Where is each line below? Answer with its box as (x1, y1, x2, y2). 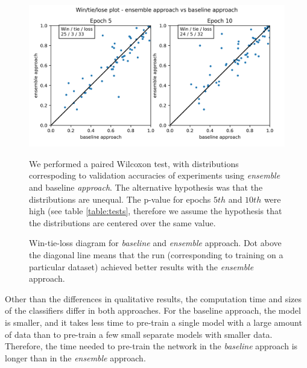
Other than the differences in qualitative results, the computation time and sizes (5, 292, 302, 305)
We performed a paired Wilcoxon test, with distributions (29, 157, 239, 170)
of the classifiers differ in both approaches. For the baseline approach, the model (5, 304, 301, 317)
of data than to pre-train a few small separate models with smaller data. (5, 328, 273, 340)
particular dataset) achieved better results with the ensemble (29, 260, 254, 273)
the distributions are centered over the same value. (29, 216, 216, 229)
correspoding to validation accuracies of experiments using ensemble (29, 169, 280, 182)
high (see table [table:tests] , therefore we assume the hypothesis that (29, 205, 282, 217)
